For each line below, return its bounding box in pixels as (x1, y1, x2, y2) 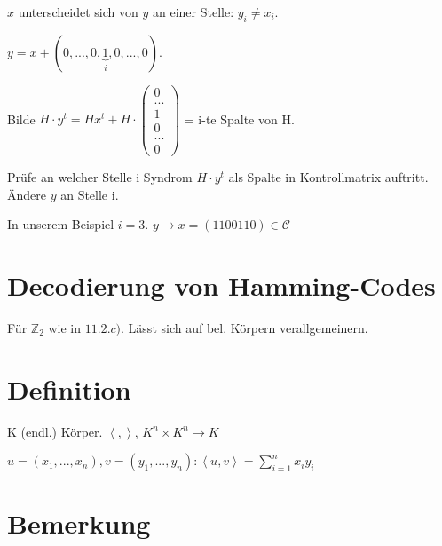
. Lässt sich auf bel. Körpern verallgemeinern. (121, 318, 368, 336)
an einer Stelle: (153, 3, 234, 20)
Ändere (7, 185, 46, 203)
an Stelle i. (60, 185, 119, 203)
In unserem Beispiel (7, 215, 114, 233)
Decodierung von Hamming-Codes (7, 267, 436, 304)
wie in (48, 318, 82, 336)
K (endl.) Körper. (7, 422, 103, 440)
